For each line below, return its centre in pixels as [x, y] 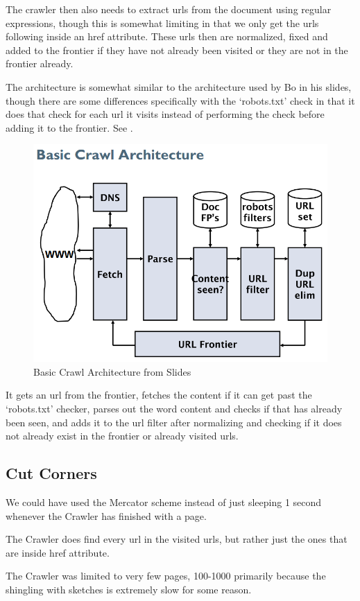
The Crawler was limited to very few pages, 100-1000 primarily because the [166, 576]
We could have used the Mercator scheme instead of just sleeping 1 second [164, 502]
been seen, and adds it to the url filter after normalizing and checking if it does [174, 422]
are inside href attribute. [58, 552]
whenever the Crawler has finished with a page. [106, 515]
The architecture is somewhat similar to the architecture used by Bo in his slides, [179, 86]
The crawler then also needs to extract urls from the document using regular [169, 9]
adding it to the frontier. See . [69, 127]
